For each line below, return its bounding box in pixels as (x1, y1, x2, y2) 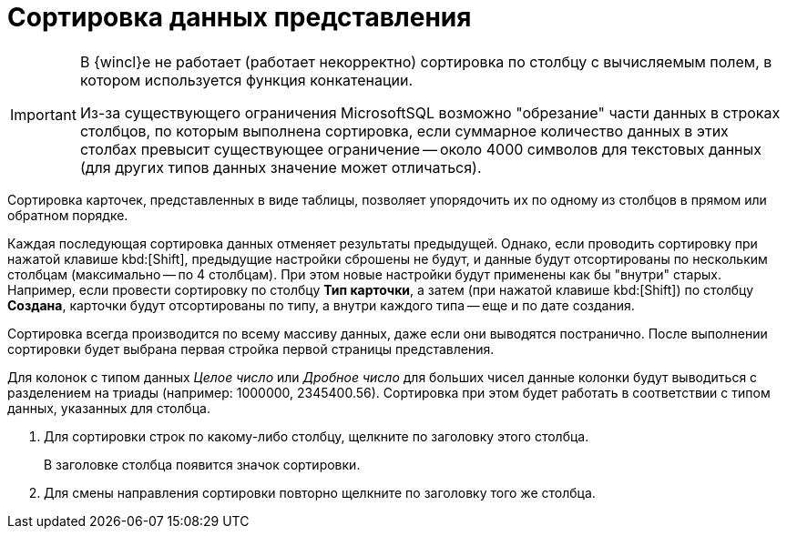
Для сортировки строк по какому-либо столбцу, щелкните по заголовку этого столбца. (44, 428, 589, 444)
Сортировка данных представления (7, 2, 472, 33)
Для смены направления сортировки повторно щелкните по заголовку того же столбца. (44, 484, 596, 501)
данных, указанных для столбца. (7, 399, 210, 416)
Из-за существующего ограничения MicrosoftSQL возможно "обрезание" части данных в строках (79, 103, 781, 122)
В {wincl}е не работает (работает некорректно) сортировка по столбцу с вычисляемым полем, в (79, 52, 772, 71)
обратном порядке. (7, 207, 128, 223)
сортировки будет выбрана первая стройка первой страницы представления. (7, 340, 495, 357)
